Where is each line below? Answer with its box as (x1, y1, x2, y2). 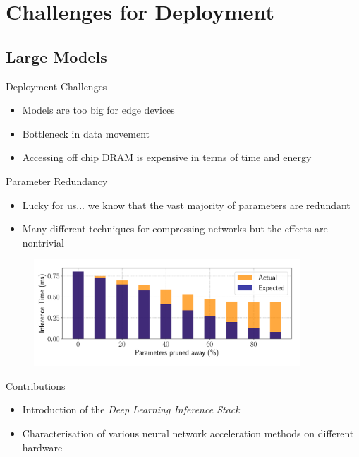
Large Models (6, 45, 107, 67)
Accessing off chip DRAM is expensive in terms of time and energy (22, 150, 312, 165)
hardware (22, 439, 63, 454)
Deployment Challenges (6, 78, 107, 93)
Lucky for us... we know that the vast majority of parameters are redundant (22, 197, 351, 212)
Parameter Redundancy (6, 173, 108, 188)
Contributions (6, 378, 66, 393)
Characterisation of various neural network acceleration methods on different (22, 426, 354, 441)
